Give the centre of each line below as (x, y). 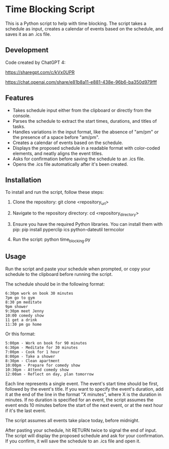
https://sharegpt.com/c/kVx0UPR (40, 72)
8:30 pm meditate (24, 302)
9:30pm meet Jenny (25, 311)
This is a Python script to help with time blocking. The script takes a (76, 23)
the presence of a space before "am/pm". (56, 137)
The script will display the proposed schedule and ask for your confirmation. (85, 435)
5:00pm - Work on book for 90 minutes (46, 343)
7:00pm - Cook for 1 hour (32, 352)
